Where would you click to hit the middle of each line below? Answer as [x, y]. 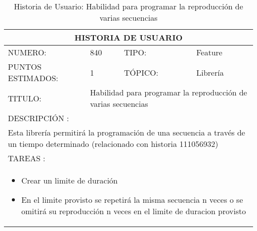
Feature [209, 52]
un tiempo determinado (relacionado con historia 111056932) [113, 144]
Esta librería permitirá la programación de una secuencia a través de [127, 132]
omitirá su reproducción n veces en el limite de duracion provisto [134, 211]
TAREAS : [27, 158]
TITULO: [25, 98]
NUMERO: [27, 52]
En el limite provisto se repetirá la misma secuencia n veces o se [132, 200]
